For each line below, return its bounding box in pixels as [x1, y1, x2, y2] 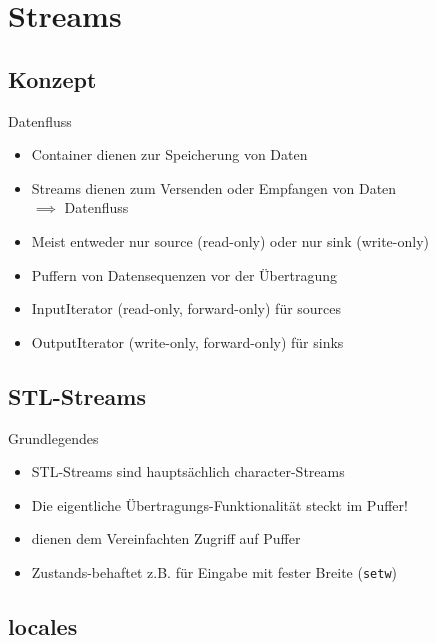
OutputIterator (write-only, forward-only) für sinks [31, 331, 344, 352]
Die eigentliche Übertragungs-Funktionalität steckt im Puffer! [31, 494, 408, 515]
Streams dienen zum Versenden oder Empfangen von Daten [31, 177, 397, 198]
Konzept [8, 63, 97, 94]
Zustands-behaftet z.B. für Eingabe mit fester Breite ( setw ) [31, 561, 397, 582]
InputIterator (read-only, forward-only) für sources [31, 298, 342, 319]
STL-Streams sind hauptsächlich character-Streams [31, 461, 345, 482]
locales [8, 610, 78, 641]
